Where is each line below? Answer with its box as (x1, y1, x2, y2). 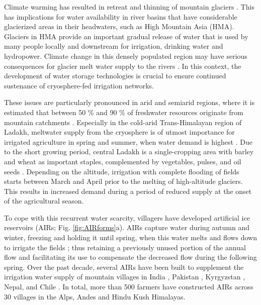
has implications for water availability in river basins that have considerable (4, 11, 237, 22)
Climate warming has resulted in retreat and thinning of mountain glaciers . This (4, 2, 254, 12)
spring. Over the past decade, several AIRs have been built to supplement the (4, 261, 244, 272)
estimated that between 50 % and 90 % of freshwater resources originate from (4, 107, 243, 117)
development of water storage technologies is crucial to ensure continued (4, 70, 226, 81)
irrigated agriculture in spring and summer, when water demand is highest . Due (4, 136, 252, 147)
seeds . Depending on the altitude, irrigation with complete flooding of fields (4, 166, 239, 176)
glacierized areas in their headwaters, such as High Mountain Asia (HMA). (4, 21, 234, 32)
